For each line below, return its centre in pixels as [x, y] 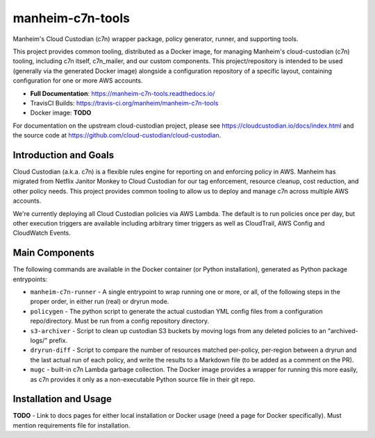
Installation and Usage [62, 399]
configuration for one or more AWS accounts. [78, 81]
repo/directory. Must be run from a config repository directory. [120, 321]
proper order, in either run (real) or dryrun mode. [100, 301]
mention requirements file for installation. [72, 425]
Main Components [54, 253]
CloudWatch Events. [42, 233]
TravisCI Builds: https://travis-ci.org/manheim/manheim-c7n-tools [124, 103]
